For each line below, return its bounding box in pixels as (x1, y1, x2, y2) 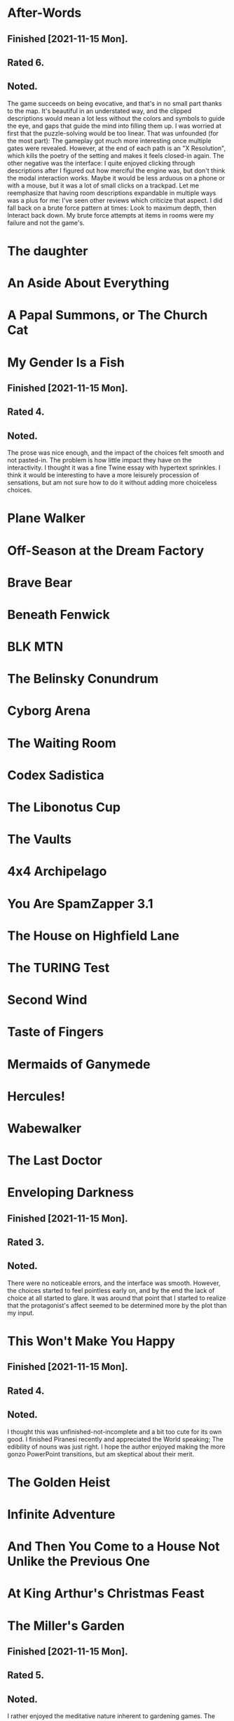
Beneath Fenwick (7, 606, 111, 623)
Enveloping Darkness (7, 1185, 135, 1201)
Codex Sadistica (7, 767, 104, 783)
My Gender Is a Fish (7, 354, 125, 370)
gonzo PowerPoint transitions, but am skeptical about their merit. (7, 1449, 195, 1458)
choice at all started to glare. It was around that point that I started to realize (7, 1294, 226, 1302)
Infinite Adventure (7, 1507, 116, 1522)
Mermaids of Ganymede (7, 1056, 151, 1072)
